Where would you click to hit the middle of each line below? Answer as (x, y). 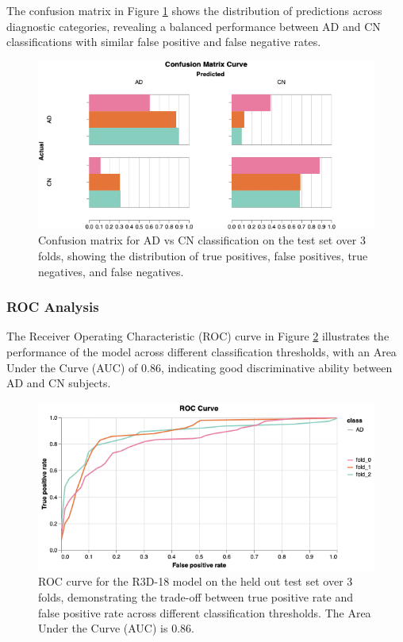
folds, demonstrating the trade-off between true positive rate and (196, 596)
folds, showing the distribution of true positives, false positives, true (203, 255)
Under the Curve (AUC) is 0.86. (116, 628)
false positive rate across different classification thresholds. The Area (205, 612)
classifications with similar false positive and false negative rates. (164, 42)
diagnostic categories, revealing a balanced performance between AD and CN (194, 26)
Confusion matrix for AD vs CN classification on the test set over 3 (202, 240)
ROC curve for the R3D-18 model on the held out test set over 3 (196, 581)
